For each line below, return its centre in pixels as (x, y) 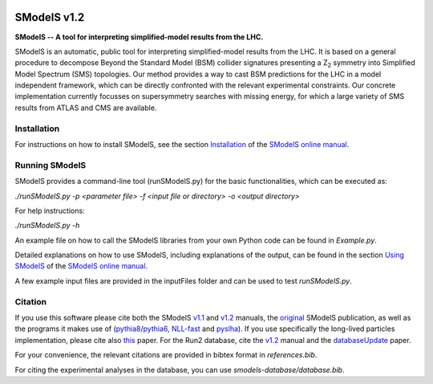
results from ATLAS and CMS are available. (86, 108)
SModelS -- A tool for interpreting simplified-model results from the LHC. (139, 37)
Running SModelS (51, 165)
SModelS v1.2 (50, 17)
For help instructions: (50, 210)
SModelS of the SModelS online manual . (81, 266)
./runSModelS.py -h (47, 226)
